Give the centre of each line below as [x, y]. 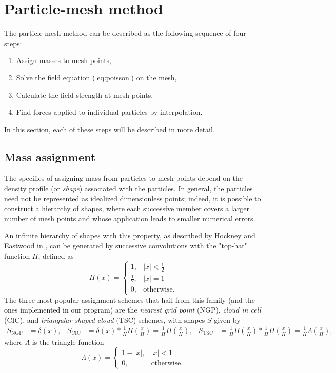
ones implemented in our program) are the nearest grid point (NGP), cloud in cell [133, 310]
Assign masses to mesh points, [64, 60]
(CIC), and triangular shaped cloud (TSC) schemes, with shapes [105, 319]
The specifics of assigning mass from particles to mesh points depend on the [124, 178]
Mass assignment [50, 157]
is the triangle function [68, 341]
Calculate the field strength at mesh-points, [85, 95]
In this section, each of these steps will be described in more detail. [110, 129]
